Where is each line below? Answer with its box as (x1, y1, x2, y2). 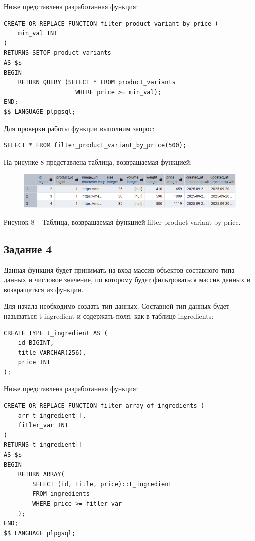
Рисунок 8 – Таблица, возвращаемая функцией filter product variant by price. (4, 216, 241, 227)
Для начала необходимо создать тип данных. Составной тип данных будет (4, 301, 230, 311)
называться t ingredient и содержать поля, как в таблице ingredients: (4, 310, 214, 321)
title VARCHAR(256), (18, 349, 86, 356)
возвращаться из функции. (4, 284, 84, 294)
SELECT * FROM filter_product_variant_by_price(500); (4, 142, 187, 149)
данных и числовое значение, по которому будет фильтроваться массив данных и (4, 274, 251, 285)
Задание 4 (4, 241, 52, 256)
